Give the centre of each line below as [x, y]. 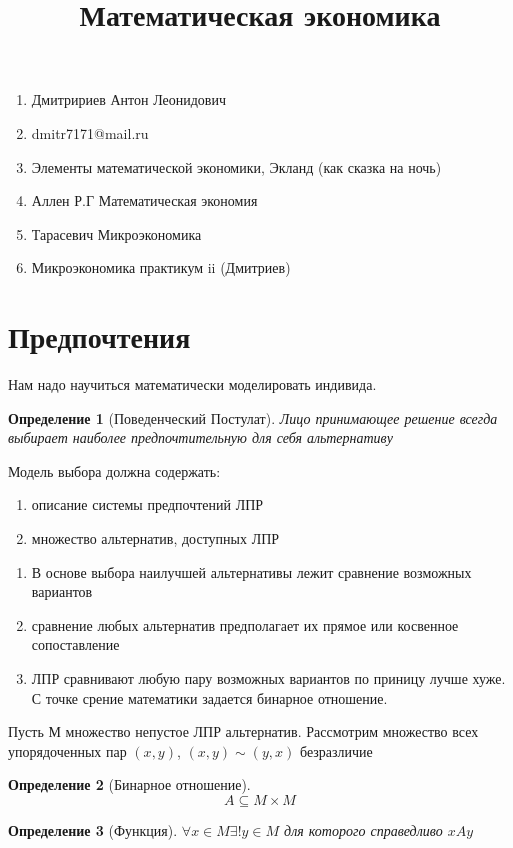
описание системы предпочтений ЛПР [147, 504]
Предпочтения [99, 336]
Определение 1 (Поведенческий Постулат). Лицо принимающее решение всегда [253, 417]
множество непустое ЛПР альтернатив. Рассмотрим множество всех [272, 731]
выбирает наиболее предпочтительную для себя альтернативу [200, 437]
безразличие [336, 750]
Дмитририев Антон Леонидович [129, 99]
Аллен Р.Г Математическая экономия [144, 200]
